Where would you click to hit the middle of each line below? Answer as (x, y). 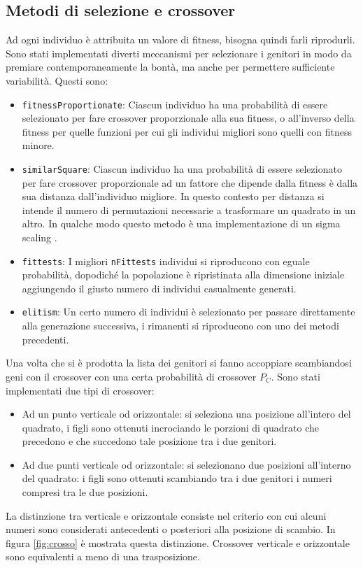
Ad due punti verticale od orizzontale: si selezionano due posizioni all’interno (186, 464)
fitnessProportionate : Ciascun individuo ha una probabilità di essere (175, 104)
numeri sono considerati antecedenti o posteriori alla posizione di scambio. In (171, 529)
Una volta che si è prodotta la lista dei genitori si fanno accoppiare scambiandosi (179, 363)
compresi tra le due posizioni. (85, 492)
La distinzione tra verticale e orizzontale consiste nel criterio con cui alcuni (166, 515)
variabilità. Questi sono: (57, 80)
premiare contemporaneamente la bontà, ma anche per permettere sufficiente (170, 67)
